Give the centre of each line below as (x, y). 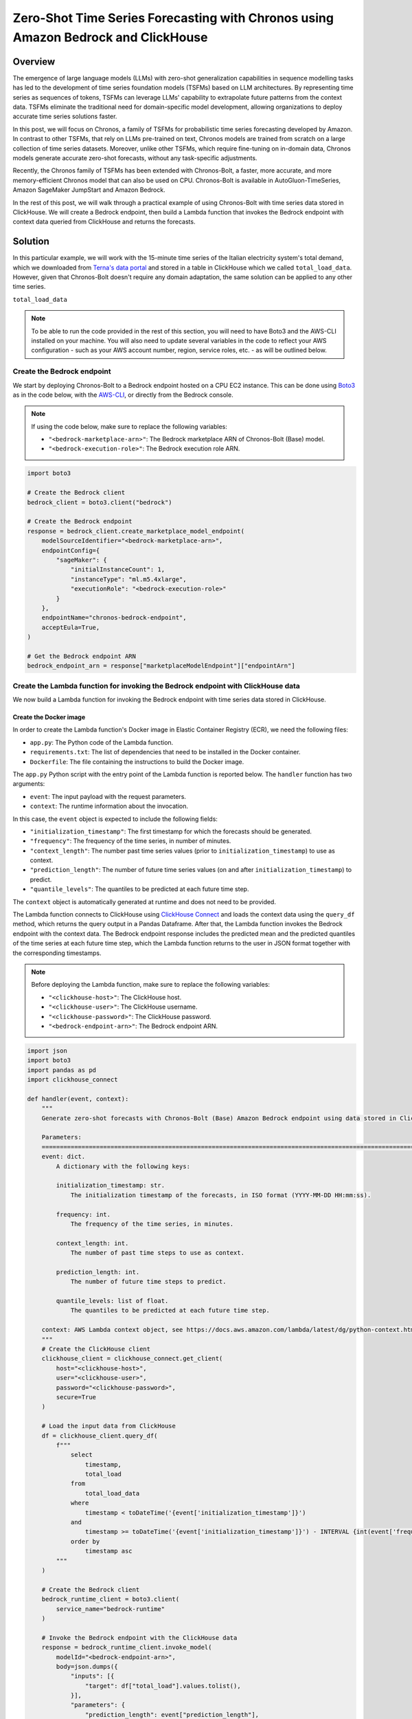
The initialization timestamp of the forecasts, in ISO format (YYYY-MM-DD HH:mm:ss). (221, 1195)
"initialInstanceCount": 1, (117, 570)
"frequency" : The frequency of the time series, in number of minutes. (130, 841)
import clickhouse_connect (72, 1080)
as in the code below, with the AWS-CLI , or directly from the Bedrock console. (123, 395)
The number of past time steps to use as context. (158, 1253)
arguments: (29, 784)
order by (85, 1541)
